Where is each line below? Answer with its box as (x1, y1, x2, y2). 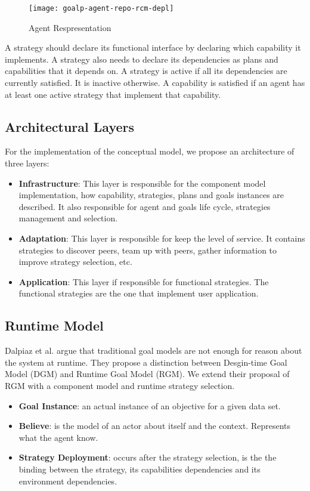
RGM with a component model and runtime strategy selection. (5, 379, 235, 391)
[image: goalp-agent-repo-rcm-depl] (29, 4, 174, 13)
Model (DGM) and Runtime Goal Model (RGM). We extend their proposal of (5, 368, 290, 380)
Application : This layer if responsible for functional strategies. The (18, 275, 269, 288)
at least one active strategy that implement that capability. (5, 88, 221, 100)
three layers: (5, 157, 49, 169)
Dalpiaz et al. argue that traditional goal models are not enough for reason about (5, 344, 302, 357)
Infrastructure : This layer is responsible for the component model (18, 177, 266, 189)
